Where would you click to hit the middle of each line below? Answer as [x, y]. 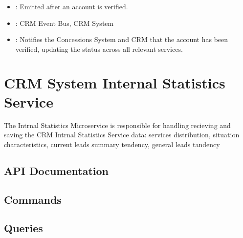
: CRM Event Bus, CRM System [65, 23]
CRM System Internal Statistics [115, 82]
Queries [23, 228]
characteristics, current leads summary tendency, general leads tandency [112, 144]
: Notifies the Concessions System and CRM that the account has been [122, 39]
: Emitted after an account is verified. [72, 6]
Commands [33, 199]
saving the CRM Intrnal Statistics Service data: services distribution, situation [122, 135]
